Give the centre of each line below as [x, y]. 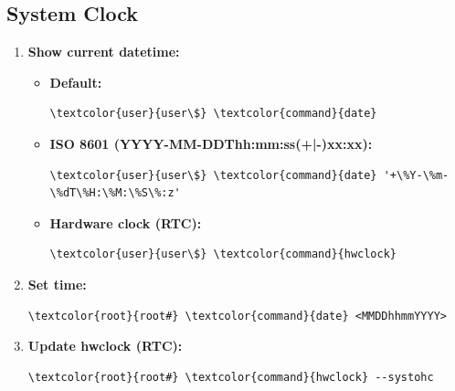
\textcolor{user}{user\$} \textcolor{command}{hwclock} [223, 254]
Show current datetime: [104, 52]
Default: [76, 82]
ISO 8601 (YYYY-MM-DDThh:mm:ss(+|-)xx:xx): [211, 143]
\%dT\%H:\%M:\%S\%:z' [115, 193]
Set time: [57, 284]
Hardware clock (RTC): [126, 222]
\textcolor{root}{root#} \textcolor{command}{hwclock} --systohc [231, 377]
